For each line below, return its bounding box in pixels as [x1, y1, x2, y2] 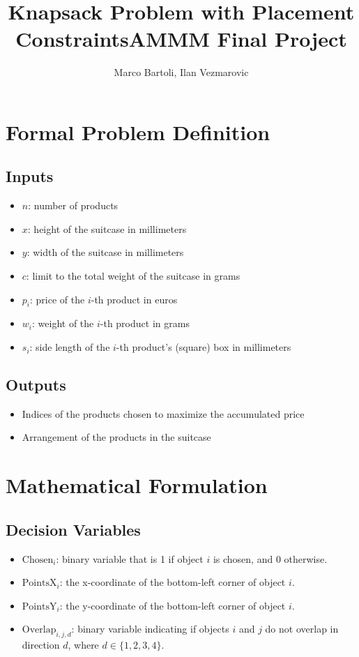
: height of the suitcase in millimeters [27, 221, 187, 236]
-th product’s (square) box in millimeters [116, 340, 291, 354]
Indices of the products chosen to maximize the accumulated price [22, 406, 305, 421]
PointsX [22, 578, 57, 589]
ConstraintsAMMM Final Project [15, 24, 347, 53]
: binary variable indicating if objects [71, 621, 229, 636]
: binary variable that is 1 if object [56, 551, 204, 566]
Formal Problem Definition [6, 117, 270, 146]
